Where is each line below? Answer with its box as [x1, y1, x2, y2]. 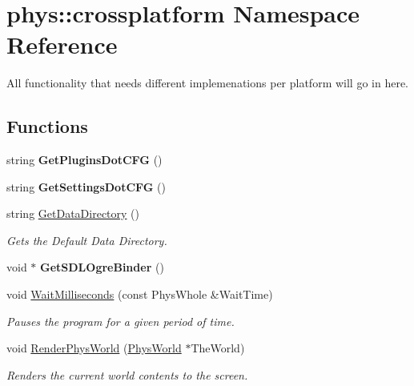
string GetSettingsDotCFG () [6, 178, 166, 195]
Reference [6, 28, 118, 61]
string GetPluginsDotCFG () [6, 151, 163, 168]
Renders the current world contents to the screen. [6, 366, 248, 383]
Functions [6, 114, 88, 139]
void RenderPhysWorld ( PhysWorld [6, 340, 182, 356]
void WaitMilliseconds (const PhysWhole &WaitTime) [6, 286, 273, 303]
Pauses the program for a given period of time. [6, 312, 235, 329]
